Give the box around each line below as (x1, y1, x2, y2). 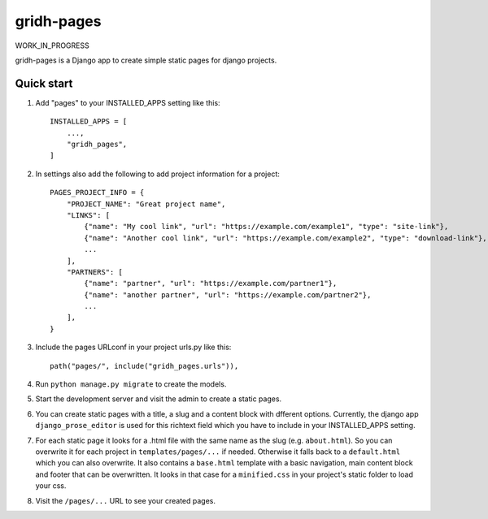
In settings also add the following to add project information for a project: (35, 169, 281, 179)
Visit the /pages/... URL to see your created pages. (35, 495, 216, 505)
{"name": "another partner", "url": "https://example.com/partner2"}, (84, 290, 372, 300)
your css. (35, 481, 67, 491)
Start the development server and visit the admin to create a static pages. (35, 394, 282, 404)
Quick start (15, 76, 73, 90)
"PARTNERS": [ (66, 267, 124, 276)
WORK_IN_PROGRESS (15, 41, 89, 50)
